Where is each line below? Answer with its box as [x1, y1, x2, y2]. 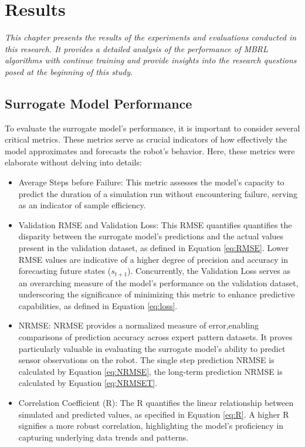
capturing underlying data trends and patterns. [18, 431, 189, 443]
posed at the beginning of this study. [5, 65, 133, 77]
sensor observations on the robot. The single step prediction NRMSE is [18, 354, 274, 366]
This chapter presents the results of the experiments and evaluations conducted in [5, 31, 297, 43]
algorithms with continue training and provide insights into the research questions [5, 54, 297, 66]
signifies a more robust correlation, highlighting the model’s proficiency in [18, 419, 284, 432]
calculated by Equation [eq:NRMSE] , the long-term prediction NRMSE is [18, 365, 283, 377]
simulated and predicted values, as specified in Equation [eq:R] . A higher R [18, 408, 289, 420]
